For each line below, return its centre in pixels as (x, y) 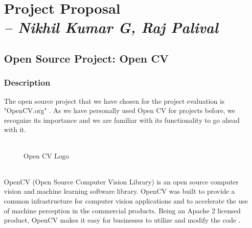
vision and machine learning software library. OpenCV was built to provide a (119, 191)
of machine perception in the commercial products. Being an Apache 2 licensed (122, 210)
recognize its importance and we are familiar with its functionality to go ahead (122, 120)
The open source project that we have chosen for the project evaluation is (114, 101)
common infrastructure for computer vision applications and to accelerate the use (126, 200)
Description (27, 82)
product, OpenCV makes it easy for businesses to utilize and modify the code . (122, 220)
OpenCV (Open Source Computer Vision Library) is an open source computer (121, 181)
